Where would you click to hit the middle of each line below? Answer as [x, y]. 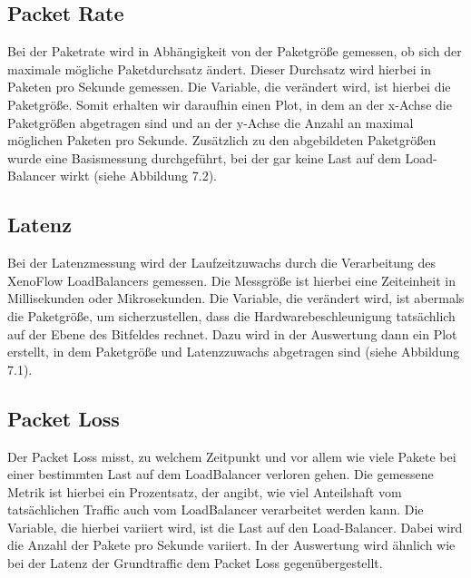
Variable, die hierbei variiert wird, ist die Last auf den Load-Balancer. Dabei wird [235, 527]
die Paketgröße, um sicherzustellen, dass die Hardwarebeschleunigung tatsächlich [231, 315]
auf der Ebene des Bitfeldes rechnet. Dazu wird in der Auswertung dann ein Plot [232, 333]
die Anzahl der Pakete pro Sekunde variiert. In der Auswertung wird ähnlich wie [231, 545]
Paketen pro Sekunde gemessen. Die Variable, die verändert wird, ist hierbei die [229, 87]
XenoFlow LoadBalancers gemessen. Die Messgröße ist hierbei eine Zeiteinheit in [232, 280]
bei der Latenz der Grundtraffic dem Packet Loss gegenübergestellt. [195, 563]
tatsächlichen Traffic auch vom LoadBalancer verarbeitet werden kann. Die [216, 509]
